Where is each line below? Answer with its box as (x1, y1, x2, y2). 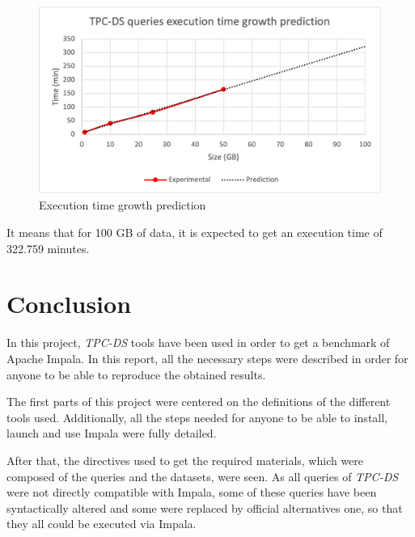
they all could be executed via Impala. (6, 515, 197, 532)
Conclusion (6, 287, 132, 320)
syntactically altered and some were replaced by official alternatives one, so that (6, 499, 403, 516)
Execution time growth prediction (39, 197, 206, 214)
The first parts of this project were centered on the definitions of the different (6, 393, 391, 410)
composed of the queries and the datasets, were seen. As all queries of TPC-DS (6, 467, 399, 484)
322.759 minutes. (6, 239, 90, 256)
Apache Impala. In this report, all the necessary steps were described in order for (6, 349, 409, 366)
